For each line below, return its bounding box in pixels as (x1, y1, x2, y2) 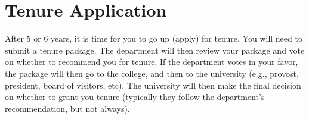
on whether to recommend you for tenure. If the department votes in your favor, (5, 55, 298, 68)
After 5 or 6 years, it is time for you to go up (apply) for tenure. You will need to (5, 32, 302, 45)
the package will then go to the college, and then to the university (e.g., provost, (5, 67, 299, 79)
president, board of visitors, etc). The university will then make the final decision (5, 79, 301, 91)
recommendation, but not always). (5, 102, 130, 114)
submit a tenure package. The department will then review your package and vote (5, 43, 305, 56)
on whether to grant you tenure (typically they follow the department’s (5, 90, 265, 103)
